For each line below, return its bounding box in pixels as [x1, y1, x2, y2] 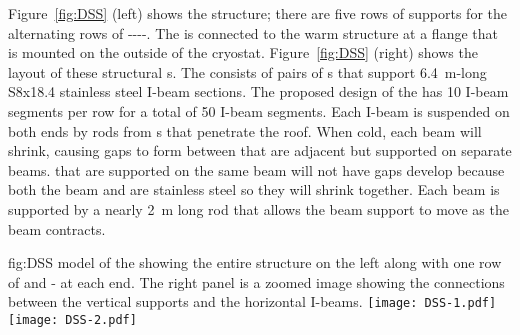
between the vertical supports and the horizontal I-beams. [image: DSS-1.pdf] [8, 291, 497, 312]
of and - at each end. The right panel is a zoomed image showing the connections [8, 271, 505, 292]
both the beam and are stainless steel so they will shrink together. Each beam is [8, 179, 500, 200]
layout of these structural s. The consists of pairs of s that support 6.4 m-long [8, 61, 487, 82]
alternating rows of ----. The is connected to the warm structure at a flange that [8, 22, 498, 43]
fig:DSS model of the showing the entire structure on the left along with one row [8, 252, 502, 273]
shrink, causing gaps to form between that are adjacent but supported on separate [8, 140, 512, 161]
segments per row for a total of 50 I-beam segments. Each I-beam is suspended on [8, 100, 510, 121]
